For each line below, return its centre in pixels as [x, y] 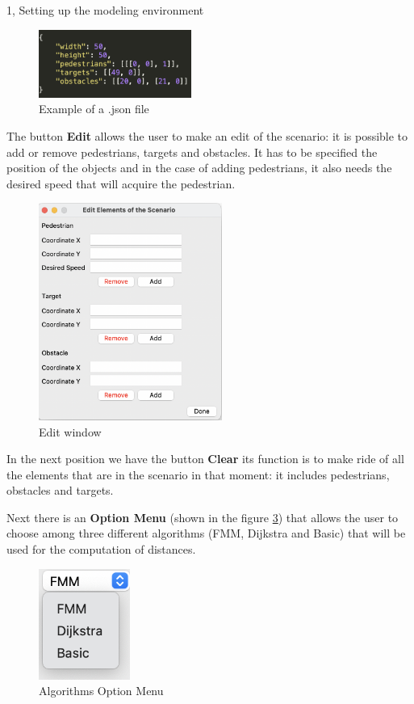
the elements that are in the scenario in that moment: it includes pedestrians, [198, 474]
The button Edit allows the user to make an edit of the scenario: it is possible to [207, 136]
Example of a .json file [94, 109]
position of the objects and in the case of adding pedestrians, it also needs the [199, 168]
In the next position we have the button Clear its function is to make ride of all [205, 459]
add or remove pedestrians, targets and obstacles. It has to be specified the [192, 152]
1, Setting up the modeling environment [105, 10]
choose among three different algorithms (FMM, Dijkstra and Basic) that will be [206, 533]
